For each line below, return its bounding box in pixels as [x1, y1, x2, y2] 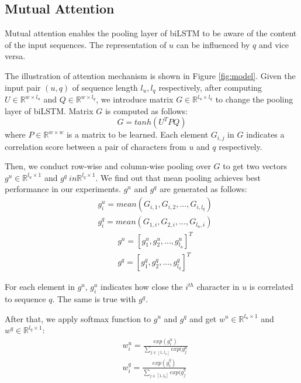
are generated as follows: [160, 183, 247, 195]
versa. [5, 50, 26, 62]
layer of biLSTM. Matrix [5, 104, 94, 117]
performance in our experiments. [5, 183, 121, 195]
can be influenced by [176, 38, 250, 50]
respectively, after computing [158, 81, 262, 93]
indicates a [246, 128, 285, 141]
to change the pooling [215, 93, 293, 105]
